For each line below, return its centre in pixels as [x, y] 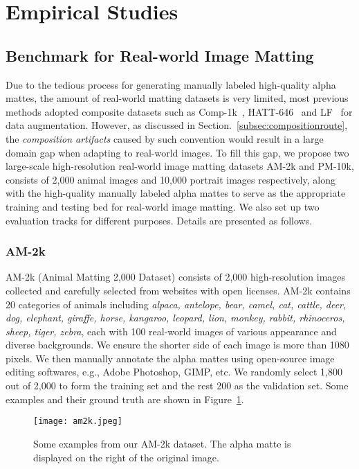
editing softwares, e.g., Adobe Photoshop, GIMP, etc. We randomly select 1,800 [174, 372]
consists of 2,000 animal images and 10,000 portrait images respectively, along [171, 179]
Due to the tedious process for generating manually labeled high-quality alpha [171, 84]
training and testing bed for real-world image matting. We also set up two [163, 206]
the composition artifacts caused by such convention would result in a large [165, 138]
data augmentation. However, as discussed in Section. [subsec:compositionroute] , [177, 125]
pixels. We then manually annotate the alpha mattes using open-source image [170, 358]
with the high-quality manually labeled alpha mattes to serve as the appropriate [176, 193]
